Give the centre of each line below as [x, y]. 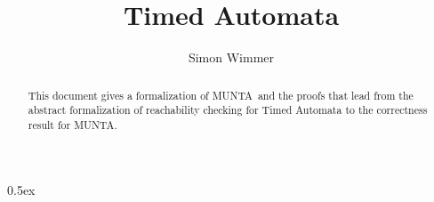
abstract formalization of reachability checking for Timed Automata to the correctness [228, 110]
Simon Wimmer [231, 57]
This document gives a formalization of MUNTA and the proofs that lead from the [221, 95]
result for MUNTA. [72, 124]
